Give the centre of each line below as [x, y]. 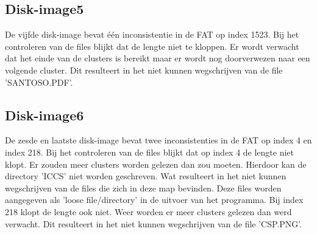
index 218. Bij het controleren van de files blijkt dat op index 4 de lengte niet [150, 152]
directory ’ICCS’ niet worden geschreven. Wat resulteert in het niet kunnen [146, 176]
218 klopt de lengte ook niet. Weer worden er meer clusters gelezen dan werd [148, 211]
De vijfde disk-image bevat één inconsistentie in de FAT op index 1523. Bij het [152, 34]
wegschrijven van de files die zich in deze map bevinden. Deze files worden [143, 188]
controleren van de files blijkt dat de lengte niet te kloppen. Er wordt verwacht [152, 46]
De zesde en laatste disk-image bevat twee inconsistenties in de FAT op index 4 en [158, 140]
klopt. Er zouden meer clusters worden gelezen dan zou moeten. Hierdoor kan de [156, 164]
